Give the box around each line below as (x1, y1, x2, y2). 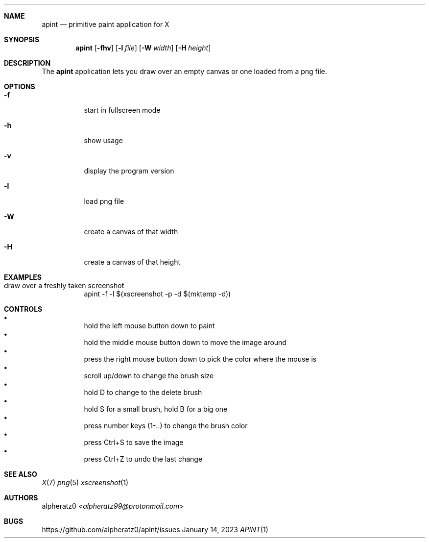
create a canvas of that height (84, 258, 181, 266)
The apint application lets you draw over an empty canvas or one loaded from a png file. (42, 67, 327, 75)
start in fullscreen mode (84, 106, 161, 114)
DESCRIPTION (4, 59, 51, 67)
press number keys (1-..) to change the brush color (84, 421, 248, 430)
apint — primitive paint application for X (42, 20, 169, 28)
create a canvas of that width (84, 227, 178, 236)
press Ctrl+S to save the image (84, 438, 184, 446)
